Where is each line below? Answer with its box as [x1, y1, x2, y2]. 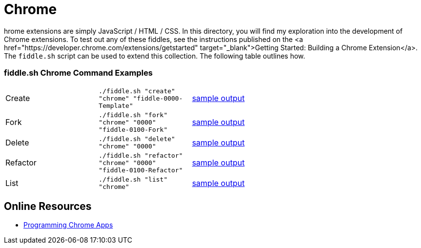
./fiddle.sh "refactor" [99, 151, 183, 159]
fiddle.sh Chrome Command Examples [4, 68, 153, 78]
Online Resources [4, 200, 92, 212]
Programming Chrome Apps [23, 221, 113, 229]
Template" [99, 102, 133, 109]
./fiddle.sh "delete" [99, 135, 175, 143]
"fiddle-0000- [133, 94, 183, 102]
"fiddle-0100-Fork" [99, 125, 168, 133]
